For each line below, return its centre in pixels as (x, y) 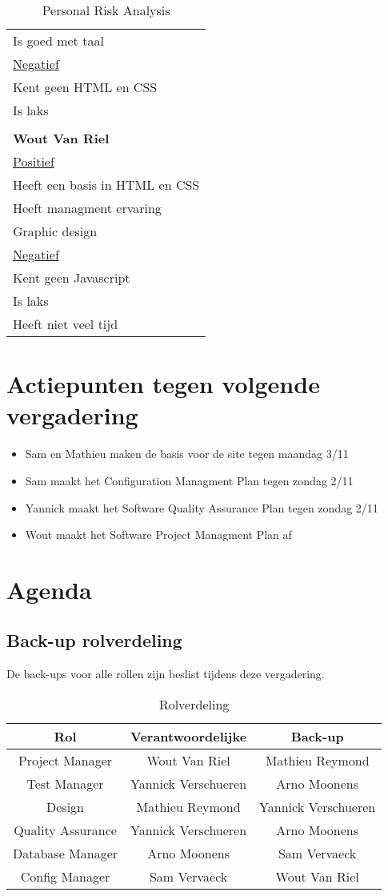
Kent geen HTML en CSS (85, 87)
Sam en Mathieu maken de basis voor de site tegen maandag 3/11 (187, 454)
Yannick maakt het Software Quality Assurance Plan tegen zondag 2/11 (202, 507)
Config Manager (65, 876)
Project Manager (65, 760)
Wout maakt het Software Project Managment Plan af (158, 534)
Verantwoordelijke (189, 736)
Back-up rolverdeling (94, 640)
